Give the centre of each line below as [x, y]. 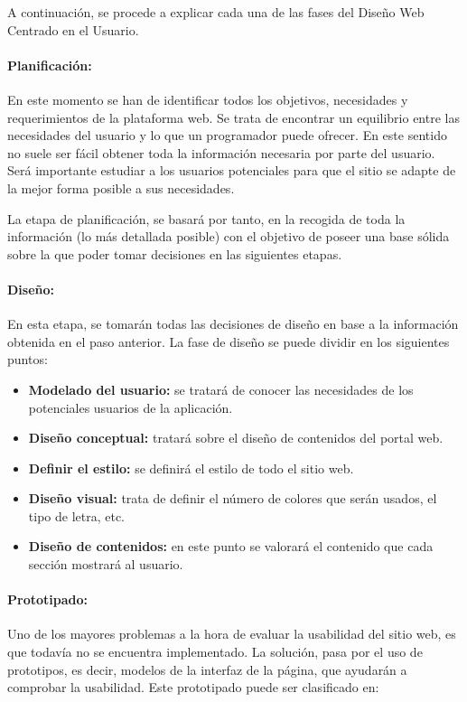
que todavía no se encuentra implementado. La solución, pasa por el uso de [215, 652]
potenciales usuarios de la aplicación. [131, 407]
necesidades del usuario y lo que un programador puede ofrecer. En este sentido [227, 135]
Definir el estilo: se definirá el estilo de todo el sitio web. [191, 468]
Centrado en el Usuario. [73, 29]
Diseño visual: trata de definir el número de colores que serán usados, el [233, 498]
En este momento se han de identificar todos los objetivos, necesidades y [208, 99]
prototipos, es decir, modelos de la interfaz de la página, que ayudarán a [207, 669]
